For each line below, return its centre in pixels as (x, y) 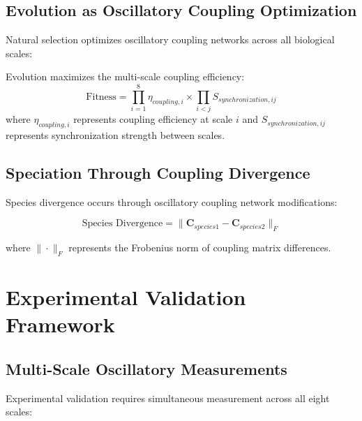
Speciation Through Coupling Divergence (158, 172)
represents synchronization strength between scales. (115, 134)
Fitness (101, 97)
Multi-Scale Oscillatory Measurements (146, 368)
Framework (60, 324)
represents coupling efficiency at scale (153, 119)
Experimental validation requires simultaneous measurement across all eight (168, 398)
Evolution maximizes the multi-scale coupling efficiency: (125, 76)
